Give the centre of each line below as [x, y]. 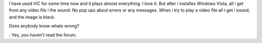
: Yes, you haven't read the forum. [43, 35]
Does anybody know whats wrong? [44, 26]
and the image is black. [32, 17]
